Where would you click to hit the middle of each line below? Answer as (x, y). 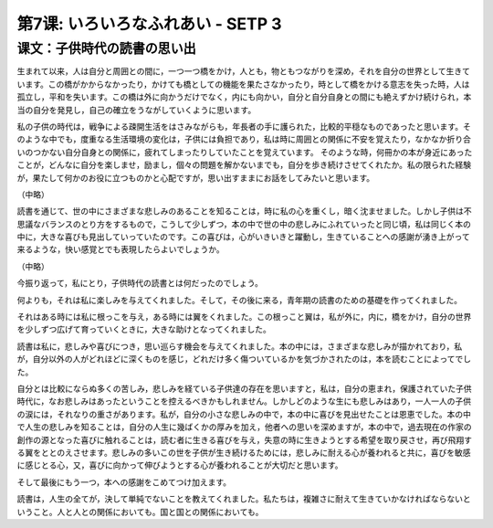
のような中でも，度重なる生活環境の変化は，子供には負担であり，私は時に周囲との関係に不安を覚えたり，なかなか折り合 (244, 139)
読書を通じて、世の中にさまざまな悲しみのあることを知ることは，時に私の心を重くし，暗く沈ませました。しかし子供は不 (244, 211)
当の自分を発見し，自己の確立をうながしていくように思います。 (136, 110)
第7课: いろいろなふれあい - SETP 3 (149, 24)
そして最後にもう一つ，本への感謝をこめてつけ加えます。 (124, 482)
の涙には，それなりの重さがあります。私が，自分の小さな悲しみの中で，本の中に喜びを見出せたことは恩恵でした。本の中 (244, 414)
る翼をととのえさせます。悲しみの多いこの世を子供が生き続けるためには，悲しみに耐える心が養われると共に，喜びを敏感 (244, 452)
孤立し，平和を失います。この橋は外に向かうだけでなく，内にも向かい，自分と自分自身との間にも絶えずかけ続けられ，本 (244, 97)
